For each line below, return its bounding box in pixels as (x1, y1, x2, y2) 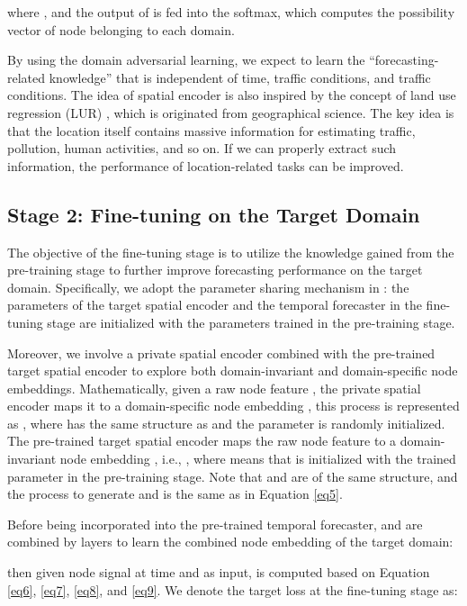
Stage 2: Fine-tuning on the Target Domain (7, 200, 420, 228)
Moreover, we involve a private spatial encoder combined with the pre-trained (7, 343, 436, 362)
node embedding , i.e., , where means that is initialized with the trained (59, 449, 456, 468)
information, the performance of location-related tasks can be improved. (7, 156, 404, 175)
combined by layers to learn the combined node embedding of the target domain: (7, 532, 454, 551)
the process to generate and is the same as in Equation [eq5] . (7, 484, 343, 503)
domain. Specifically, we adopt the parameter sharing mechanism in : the (7, 277, 409, 296)
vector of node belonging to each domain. (7, 20, 235, 39)
